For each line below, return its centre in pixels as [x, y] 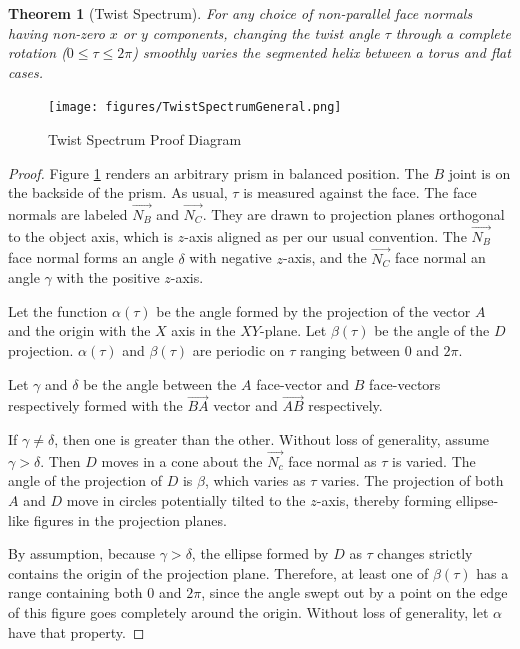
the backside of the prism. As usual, [118, 192]
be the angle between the [160, 383]
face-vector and [303, 383]
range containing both [75, 592]
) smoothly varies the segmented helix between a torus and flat [321, 52]
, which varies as [255, 480]
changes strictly [425, 553]
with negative [230, 257]
